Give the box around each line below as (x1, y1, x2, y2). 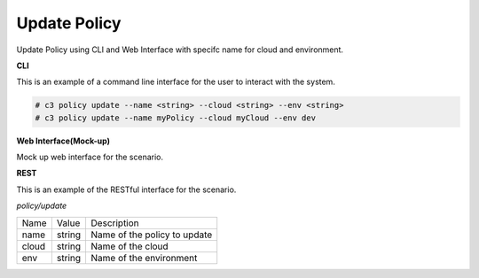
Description (90, 217, 139, 229)
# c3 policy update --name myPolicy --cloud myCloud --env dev (35, 112, 317, 123)
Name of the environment (90, 251, 198, 264)
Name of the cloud (90, 240, 169, 252)
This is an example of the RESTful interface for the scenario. (16, 184, 237, 195)
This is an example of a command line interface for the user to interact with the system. (16, 76, 336, 88)
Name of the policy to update (90, 228, 213, 241)
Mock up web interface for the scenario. (16, 151, 164, 163)
